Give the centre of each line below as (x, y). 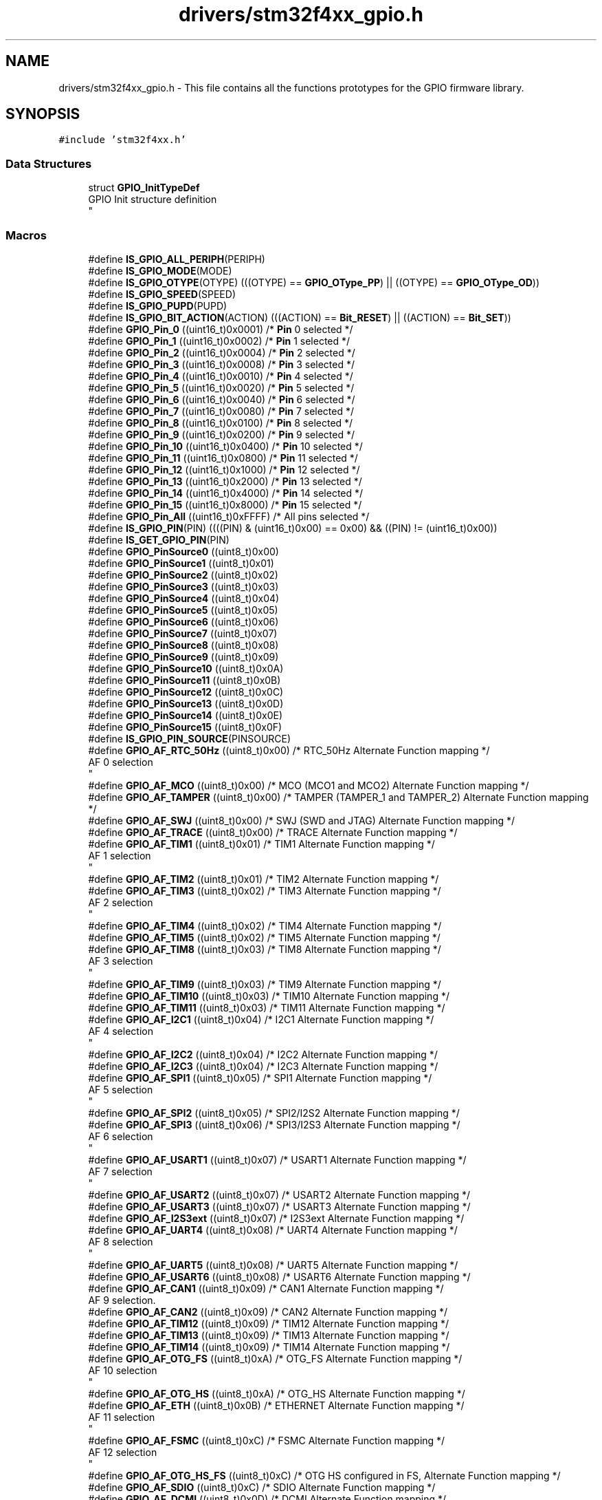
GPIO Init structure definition (153, 200)
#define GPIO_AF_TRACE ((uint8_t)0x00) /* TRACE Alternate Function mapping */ (273, 832)
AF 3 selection (121, 961)
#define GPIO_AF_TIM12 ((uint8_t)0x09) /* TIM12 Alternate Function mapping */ (269, 1323)
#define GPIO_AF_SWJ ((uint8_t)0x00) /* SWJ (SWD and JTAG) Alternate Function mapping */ (302, 820)
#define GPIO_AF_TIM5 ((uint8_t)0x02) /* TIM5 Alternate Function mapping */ (264, 937)
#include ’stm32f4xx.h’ (122, 140)
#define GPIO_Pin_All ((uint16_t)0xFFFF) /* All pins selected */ (229, 516)
